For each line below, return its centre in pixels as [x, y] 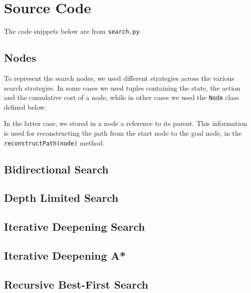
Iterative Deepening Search [75, 227]
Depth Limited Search [61, 198]
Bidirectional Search [56, 169]
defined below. [25, 107]
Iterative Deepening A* [65, 255]
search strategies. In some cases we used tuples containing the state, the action [122, 87]
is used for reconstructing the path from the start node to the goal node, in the [123, 133]
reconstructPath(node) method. [54, 142]
